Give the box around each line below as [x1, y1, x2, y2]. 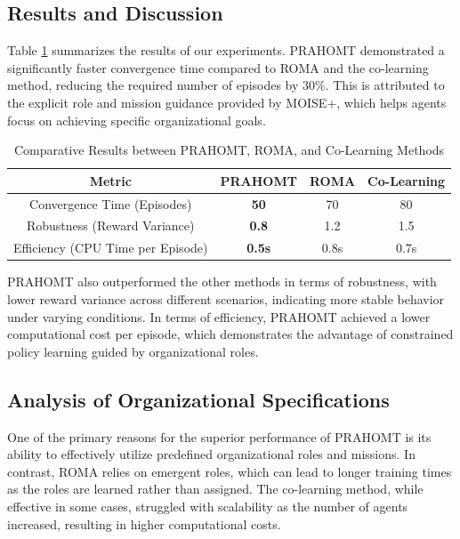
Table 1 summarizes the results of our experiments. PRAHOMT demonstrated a [7, 41, 445, 60]
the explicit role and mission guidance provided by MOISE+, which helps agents [7, 93, 447, 111]
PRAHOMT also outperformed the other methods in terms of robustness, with [7, 272, 437, 291]
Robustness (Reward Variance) [26, 216, 195, 235]
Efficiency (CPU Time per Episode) [13, 238, 208, 257]
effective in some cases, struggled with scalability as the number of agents [7, 496, 408, 515]
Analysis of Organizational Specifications [7, 385, 390, 413]
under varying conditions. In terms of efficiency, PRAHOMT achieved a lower [7, 307, 431, 326]
